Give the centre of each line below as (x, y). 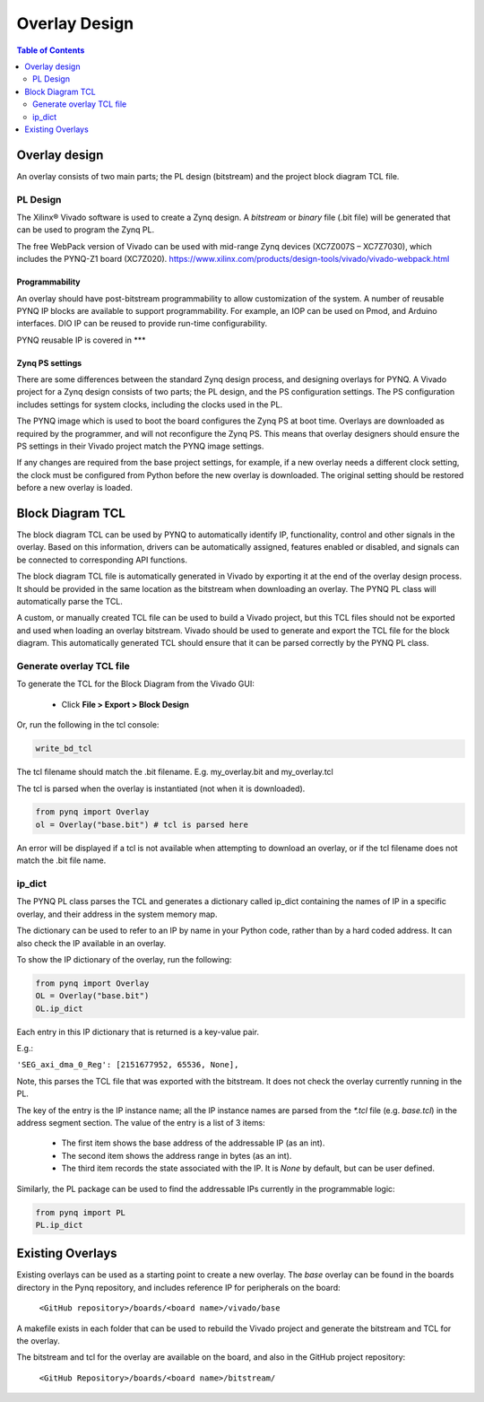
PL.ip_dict (59, 1225)
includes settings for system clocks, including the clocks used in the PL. (149, 405)
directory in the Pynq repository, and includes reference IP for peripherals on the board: (178, 1287)
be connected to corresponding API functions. (102, 560)
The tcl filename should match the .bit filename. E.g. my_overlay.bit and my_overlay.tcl (175, 772)
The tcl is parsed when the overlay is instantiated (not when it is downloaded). (161, 788)
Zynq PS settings (49, 362)
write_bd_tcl (64, 749)
